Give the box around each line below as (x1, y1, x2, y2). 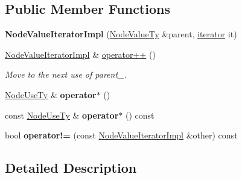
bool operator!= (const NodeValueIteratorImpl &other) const (5, 129, 238, 141)
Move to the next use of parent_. (5, 68, 127, 81)
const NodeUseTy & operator (5, 108, 119, 121)
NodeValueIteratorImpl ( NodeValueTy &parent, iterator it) (5, 28, 237, 40)
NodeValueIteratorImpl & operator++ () (5, 48, 156, 60)
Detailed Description (5, 158, 137, 177)
